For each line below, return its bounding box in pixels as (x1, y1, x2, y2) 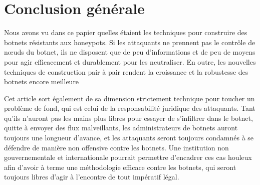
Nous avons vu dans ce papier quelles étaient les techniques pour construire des (4, 27, 247, 38)
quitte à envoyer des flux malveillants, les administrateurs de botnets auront (4, 122, 238, 133)
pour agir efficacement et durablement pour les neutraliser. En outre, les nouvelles (4, 56, 256, 67)
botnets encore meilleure (4, 76, 79, 87)
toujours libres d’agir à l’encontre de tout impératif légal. (4, 171, 179, 182)
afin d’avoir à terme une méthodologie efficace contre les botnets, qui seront (4, 161, 236, 172)
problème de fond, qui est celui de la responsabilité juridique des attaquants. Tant (4, 103, 255, 113)
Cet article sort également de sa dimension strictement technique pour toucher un (4, 93, 255, 103)
